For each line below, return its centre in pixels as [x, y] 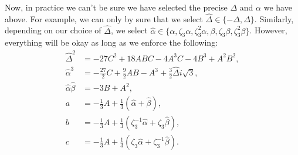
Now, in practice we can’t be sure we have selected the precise [116, 7]
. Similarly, [274, 18]
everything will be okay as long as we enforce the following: [111, 42]
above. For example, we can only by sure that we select [104, 18]
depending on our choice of [53, 30]
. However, [268, 30]
